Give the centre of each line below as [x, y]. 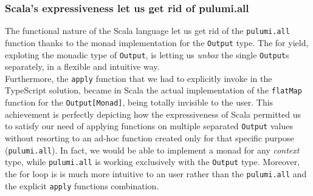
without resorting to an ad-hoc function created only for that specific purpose [150, 138]
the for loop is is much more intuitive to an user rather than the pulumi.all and [156, 173]
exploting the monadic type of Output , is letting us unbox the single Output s [147, 54]
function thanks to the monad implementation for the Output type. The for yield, [157, 42]
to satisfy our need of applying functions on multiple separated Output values [149, 126]
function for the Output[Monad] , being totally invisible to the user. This [139, 102]
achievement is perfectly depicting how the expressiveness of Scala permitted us [153, 114]
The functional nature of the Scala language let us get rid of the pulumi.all [147, 31]
